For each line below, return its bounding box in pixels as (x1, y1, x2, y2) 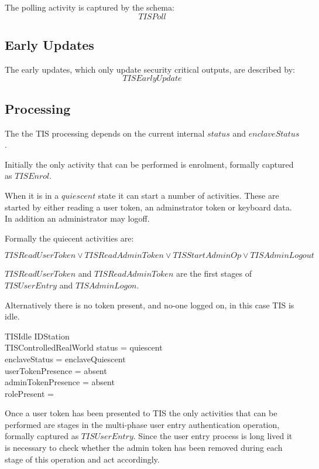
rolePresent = (5, 387, 54, 399)
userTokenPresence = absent (5, 364, 107, 376)
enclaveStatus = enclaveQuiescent (5, 352, 126, 365)
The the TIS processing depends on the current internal (5, 127, 205, 139)
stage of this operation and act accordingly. (5, 453, 160, 465)
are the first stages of (176, 267, 252, 280)
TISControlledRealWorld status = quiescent (5, 341, 163, 354)
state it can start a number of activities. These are (98, 189, 279, 201)
